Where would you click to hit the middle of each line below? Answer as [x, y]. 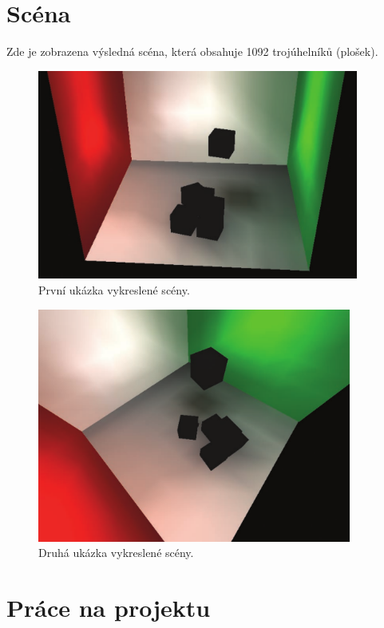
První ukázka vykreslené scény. [114, 290]
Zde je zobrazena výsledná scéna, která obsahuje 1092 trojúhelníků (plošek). [192, 51]
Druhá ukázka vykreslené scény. [116, 553]
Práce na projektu [109, 608]
